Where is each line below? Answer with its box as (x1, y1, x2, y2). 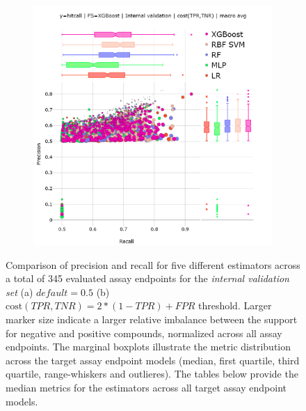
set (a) (6, 284, 33, 299)
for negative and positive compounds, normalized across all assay (6, 325, 282, 340)
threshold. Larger (198, 298, 272, 313)
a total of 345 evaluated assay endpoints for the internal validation (6, 271, 289, 286)
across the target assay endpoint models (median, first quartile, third (6, 352, 300, 367)
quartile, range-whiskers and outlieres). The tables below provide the (6, 366, 298, 381)
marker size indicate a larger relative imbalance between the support (6, 311, 298, 326)
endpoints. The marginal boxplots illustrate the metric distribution (6, 339, 291, 354)
